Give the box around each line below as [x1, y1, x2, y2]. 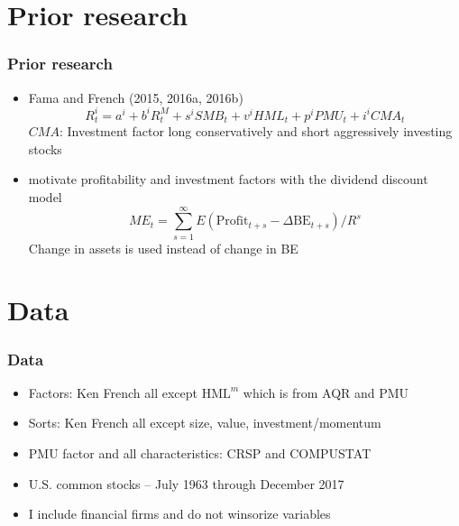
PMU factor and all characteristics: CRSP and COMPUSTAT [28, 444, 372, 463]
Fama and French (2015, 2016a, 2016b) [28, 88, 243, 106]
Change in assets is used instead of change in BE [28, 238, 298, 257]
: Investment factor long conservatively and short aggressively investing [59, 122, 453, 141]
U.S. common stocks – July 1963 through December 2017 [28, 474, 344, 493]
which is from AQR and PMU [243, 383, 409, 401]
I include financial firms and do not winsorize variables [28, 504, 331, 523]
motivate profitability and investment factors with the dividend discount [28, 170, 428, 189]
